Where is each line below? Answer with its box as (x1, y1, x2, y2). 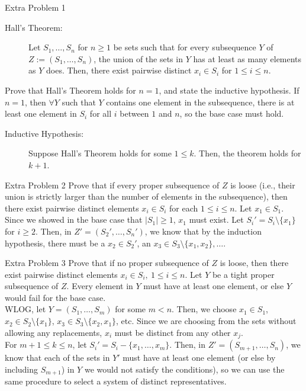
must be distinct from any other (114, 326, 231, 338)
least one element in (5, 107, 77, 120)
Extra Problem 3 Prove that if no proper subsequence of (5, 257, 209, 269)
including (5, 363, 38, 375)
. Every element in (66, 280, 133, 292)
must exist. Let (189, 213, 244, 226)
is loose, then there (220, 257, 289, 269)
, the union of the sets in (94, 52, 183, 65)
